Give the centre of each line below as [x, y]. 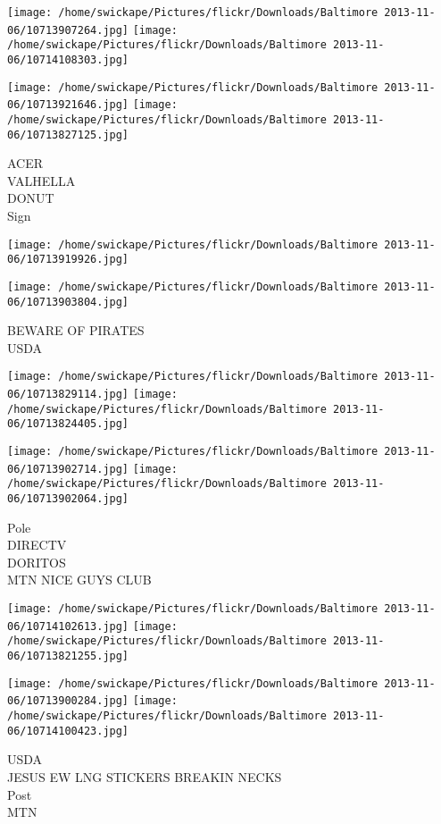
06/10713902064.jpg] [68, 499]
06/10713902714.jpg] [68, 469]
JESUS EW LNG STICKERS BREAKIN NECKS [145, 776]
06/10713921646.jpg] [68, 105]
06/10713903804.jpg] [68, 302]
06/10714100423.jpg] [68, 731]
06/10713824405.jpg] [68, 424]
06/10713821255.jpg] [68, 656]
